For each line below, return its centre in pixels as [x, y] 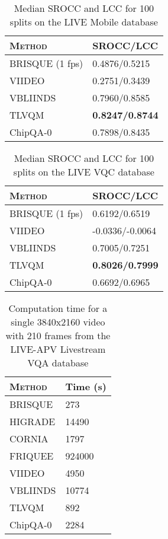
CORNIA [29, 438]
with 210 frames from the [58, 335]
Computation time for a [58, 308]
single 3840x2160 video [58, 322]
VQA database [58, 363]
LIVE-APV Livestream [58, 349]
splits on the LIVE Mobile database [84, 22]
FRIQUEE [32, 456]
